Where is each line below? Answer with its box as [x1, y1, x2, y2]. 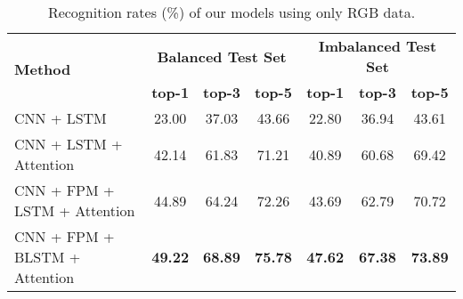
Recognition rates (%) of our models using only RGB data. [47, 2, 416, 22]
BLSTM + [14, 246, 81, 267]
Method [14, 59, 71, 79]
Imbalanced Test [318, 36, 437, 56]
